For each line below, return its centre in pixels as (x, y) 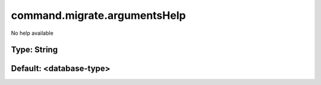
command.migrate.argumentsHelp (98, 15)
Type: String (34, 50)
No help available (32, 33)
